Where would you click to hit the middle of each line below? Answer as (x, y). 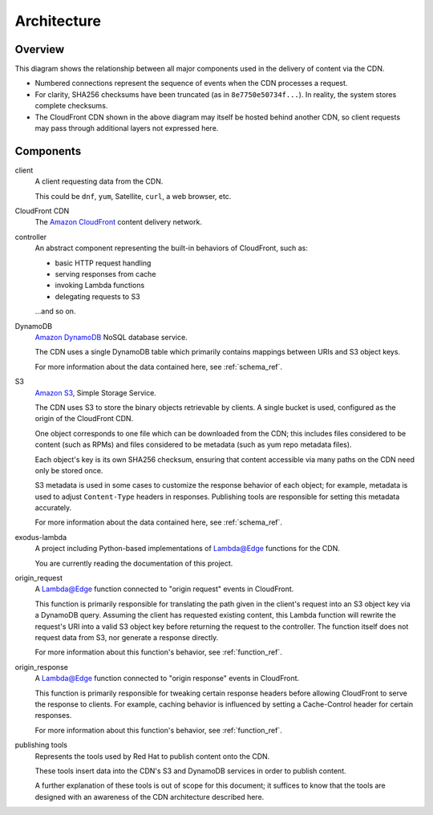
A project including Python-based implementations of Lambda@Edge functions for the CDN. (188, 549)
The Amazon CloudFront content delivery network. (118, 222)
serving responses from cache (105, 274)
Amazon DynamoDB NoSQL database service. (111, 337)
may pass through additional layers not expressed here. (127, 128)
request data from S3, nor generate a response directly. (127, 637)
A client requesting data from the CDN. (99, 181)
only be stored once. (69, 470)
